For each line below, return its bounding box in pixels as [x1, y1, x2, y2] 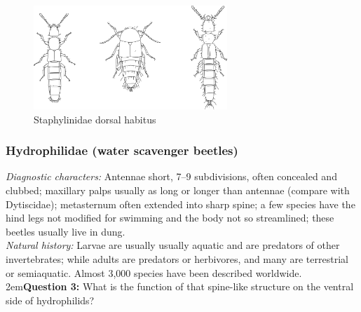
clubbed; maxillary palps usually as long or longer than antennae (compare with [6, 183, 350, 198]
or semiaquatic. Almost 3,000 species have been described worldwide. [6, 265, 302, 280]
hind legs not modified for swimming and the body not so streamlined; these [6, 210, 334, 225]
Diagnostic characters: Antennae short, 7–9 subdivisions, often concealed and [6, 169, 337, 184]
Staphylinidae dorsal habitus [34, 111, 156, 126]
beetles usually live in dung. [6, 224, 125, 238]
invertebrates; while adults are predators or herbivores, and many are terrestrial [6, 251, 348, 266]
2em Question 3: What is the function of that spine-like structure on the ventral [6, 279, 354, 294]
